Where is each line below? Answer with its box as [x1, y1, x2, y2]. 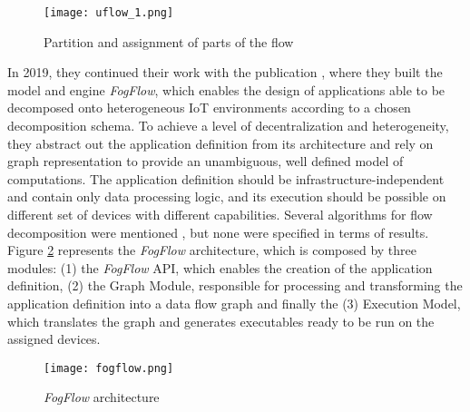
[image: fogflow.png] [44, 361, 174, 375]
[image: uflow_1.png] [44, 6, 174, 19]
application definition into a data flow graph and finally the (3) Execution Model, [7, 293, 461, 312]
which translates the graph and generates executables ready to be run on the [7, 311, 435, 330]
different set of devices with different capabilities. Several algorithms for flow [7, 205, 433, 223]
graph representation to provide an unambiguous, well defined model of [7, 152, 404, 171]
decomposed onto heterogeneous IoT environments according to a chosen [7, 98, 411, 117]
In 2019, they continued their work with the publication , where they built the [7, 63, 443, 82]
